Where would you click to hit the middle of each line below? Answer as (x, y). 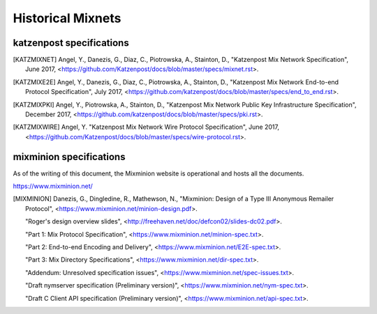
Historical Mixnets (67, 18)
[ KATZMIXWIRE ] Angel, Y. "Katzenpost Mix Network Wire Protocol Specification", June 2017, (146, 127)
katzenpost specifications (71, 43)
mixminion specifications (69, 157)
